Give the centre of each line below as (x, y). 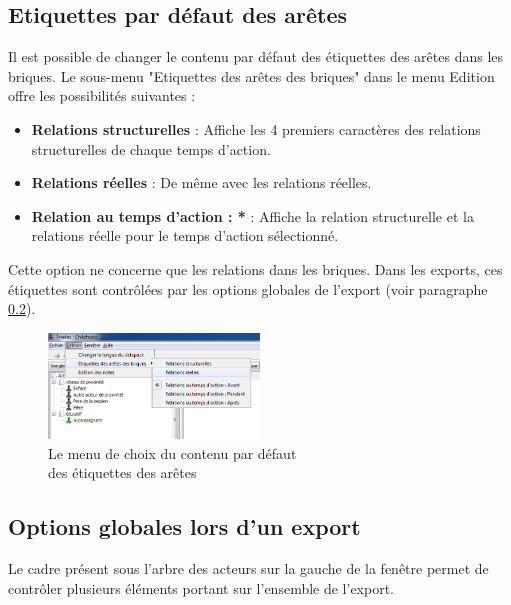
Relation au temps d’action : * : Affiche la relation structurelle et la (252, 215)
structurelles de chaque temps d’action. (151, 148)
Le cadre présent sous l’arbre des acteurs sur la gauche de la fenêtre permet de (248, 567)
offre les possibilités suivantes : (102, 95)
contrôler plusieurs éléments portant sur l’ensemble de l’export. (201, 587)
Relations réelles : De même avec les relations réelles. (201, 182)
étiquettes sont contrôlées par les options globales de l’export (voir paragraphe (248, 288)
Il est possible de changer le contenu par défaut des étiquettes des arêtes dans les (256, 56)
